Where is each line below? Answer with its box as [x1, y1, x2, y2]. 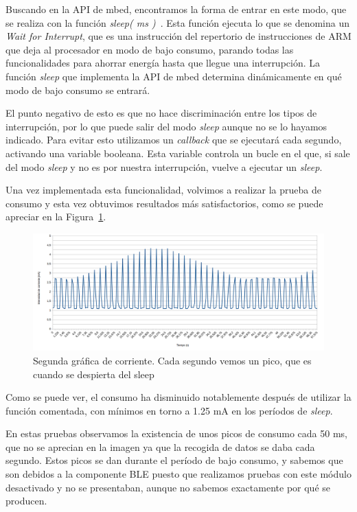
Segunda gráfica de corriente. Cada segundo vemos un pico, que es [33, 353, 312, 367]
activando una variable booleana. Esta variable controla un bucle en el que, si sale [5, 146, 350, 160]
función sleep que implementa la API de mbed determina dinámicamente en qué [5, 69, 342, 83]
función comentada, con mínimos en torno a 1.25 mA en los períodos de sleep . [5, 403, 333, 417]
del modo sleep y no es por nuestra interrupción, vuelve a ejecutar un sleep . [5, 159, 323, 174]
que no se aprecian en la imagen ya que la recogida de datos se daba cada [5, 439, 315, 454]
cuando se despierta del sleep [33, 366, 154, 381]
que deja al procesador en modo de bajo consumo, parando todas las [5, 42, 294, 56]
